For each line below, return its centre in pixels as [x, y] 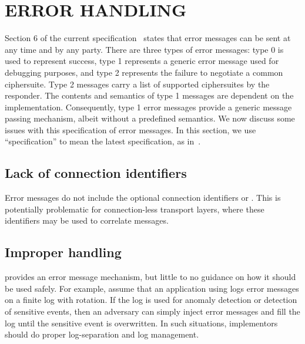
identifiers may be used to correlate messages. [87, 220]
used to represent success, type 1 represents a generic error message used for [142, 61]
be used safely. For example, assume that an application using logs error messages [152, 288]
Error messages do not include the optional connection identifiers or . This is [143, 198]
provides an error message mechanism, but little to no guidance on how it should [150, 277]
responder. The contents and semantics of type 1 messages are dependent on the [149, 95]
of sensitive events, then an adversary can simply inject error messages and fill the [152, 311]
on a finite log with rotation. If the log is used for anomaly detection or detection [151, 300]
